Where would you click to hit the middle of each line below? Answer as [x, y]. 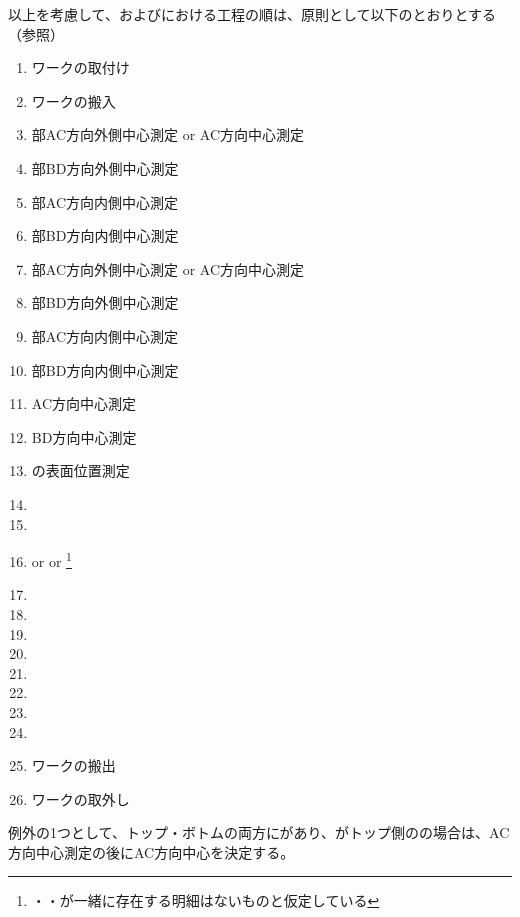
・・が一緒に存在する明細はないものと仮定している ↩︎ [205, 900]
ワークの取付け [80, 67]
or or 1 [51, 559]
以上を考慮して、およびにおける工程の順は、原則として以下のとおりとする [252, 14]
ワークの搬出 [73, 765]
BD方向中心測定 [84, 436]
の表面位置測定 [80, 470]
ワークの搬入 [73, 100]
